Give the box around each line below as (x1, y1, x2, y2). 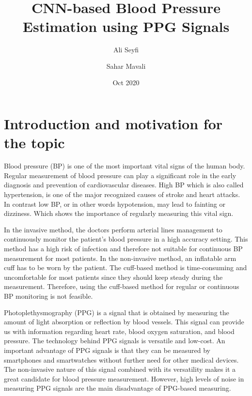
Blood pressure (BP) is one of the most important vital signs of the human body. (4, 161, 245, 171)
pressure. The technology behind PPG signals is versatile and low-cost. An (4, 335, 225, 346)
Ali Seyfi (113, 45, 139, 55)
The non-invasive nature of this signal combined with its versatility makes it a (4, 364, 236, 374)
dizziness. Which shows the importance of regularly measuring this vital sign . (4, 208, 234, 218)
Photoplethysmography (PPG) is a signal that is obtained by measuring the (4, 307, 229, 317)
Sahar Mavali (106, 61, 146, 71)
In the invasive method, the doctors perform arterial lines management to (4, 224, 222, 234)
